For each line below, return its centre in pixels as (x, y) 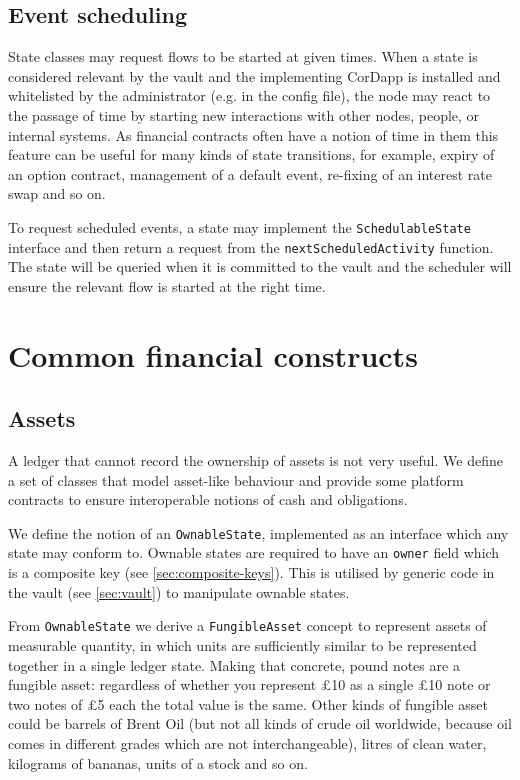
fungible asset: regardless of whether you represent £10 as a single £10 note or (249, 684)
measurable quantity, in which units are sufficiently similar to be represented (242, 644)
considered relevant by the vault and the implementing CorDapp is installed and (254, 75)
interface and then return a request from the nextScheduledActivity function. (251, 246)
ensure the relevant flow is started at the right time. (167, 285)
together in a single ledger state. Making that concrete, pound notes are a (234, 664)
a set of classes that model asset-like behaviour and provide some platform (236, 479)
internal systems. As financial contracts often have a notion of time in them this (253, 134)
